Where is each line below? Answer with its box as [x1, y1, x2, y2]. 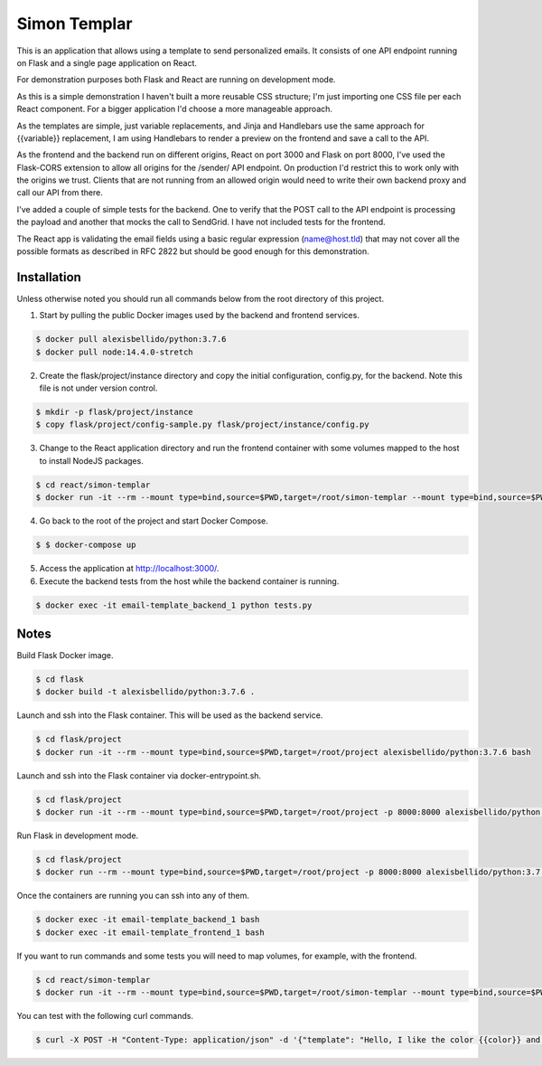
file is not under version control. [39, 382, 158, 393]
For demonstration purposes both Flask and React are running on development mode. [16, 74, 336, 85]
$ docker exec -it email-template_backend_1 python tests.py [35, 599, 313, 610]
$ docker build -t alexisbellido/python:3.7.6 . [35, 687, 256, 697]
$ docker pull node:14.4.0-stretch [35, 346, 193, 357]
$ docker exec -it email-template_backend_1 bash [35, 914, 260, 925]
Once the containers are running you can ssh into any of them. [16, 891, 250, 901]
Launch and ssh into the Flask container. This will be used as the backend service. [16, 710, 323, 721]
